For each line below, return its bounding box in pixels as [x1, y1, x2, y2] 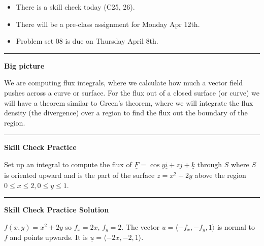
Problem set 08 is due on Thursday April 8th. [16, 36, 158, 46]
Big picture [4, 60, 45, 71]
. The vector [121, 221, 159, 232]
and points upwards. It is [10, 232, 88, 242]
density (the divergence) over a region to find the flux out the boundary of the [4, 107, 248, 118]
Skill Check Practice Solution [4, 204, 109, 215]
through [197, 159, 222, 169]
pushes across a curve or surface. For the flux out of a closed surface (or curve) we [4, 87, 260, 98]
